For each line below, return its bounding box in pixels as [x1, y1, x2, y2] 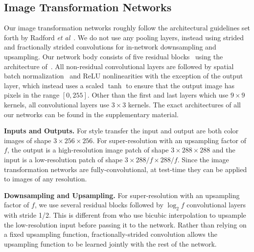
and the [212, 145, 235, 155]
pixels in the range [4, 90, 60, 100]
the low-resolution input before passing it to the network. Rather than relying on [4, 219, 247, 229]
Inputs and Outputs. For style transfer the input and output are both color [4, 126, 239, 136]
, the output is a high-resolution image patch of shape [7, 145, 169, 155]
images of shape [4, 135, 51, 145]
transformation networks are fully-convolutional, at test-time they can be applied [4, 164, 247, 174]
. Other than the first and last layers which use [87, 90, 229, 100]
